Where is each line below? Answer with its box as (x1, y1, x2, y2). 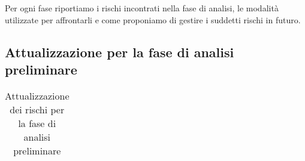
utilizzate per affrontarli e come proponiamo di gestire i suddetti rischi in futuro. (5, 13, 301, 26)
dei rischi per (10, 102, 65, 116)
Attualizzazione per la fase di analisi (5, 42, 234, 61)
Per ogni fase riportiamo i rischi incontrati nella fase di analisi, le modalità (5, 2, 279, 14)
